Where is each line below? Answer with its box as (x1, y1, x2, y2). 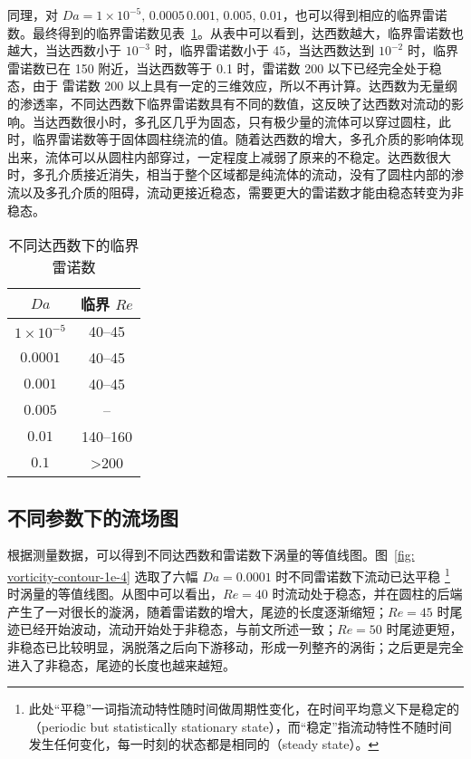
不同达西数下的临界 (8, 235, 139, 256)
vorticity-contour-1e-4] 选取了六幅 (7, 566, 198, 585)
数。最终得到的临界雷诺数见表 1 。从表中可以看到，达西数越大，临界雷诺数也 (7, 23, 464, 42)
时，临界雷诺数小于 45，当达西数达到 (154, 41, 375, 60)
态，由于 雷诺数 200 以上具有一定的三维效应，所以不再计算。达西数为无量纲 (7, 76, 457, 95)
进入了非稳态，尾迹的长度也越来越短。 (7, 655, 235, 674)
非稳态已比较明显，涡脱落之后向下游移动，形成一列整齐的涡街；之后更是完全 (7, 637, 464, 656)
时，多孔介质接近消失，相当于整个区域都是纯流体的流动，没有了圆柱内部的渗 (7, 165, 464, 184)
